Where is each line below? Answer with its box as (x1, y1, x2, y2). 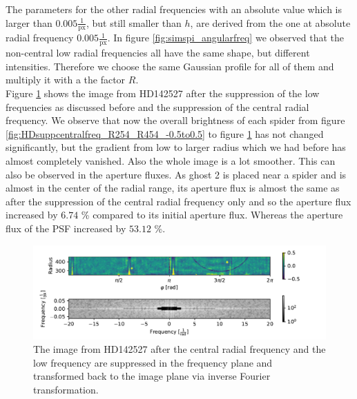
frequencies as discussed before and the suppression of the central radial (6, 99, 309, 114)
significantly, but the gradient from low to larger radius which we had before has (6, 140, 346, 154)
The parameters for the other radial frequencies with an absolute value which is (6, 2, 342, 16)
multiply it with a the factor (6, 72, 126, 87)
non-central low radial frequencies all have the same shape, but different (6, 45, 310, 60)
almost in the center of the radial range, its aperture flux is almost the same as (6, 181, 340, 195)
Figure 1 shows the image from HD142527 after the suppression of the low (6, 86, 320, 101)
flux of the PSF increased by (6, 221, 126, 235)
